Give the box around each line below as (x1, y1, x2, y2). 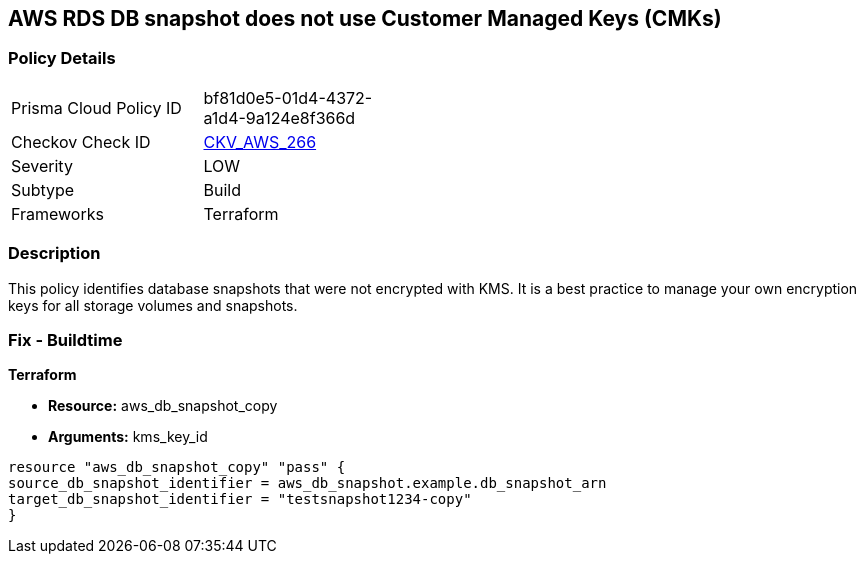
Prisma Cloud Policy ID (11, 97, 182, 118)
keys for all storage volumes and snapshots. (8, 296, 298, 314)
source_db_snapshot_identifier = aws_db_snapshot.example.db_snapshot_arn (8, 475, 607, 492)
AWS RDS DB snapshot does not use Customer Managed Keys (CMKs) (8, 6, 722, 31)
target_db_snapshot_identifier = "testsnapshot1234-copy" (8, 491, 472, 508)
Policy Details (8, 48, 116, 69)
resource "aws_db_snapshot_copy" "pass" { (8, 459, 346, 476)
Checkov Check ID (11, 131, 151, 152)
